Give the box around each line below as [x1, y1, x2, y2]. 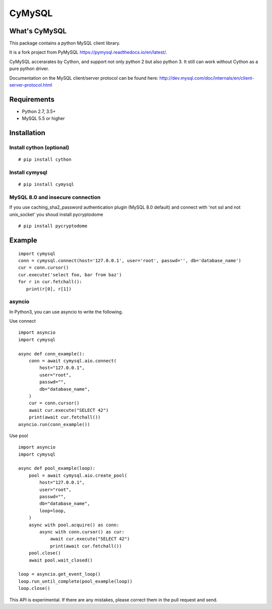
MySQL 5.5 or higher [22, 115, 65, 121]
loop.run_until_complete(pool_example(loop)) [18, 578, 133, 584]
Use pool [9, 433, 28, 439]
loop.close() [18, 585, 50, 591]
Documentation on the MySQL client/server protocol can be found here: [9, 75, 159, 81]
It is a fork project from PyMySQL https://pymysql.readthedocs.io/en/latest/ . [9, 49, 167, 55]
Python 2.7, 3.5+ [22, 108, 56, 114]
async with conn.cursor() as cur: [39, 529, 125, 534]
